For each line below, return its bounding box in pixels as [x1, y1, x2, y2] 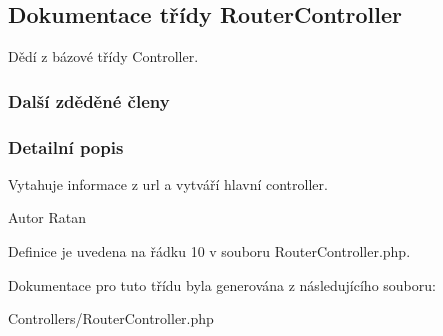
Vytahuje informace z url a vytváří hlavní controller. [8, 173, 328, 194]
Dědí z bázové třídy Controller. [8, 46, 199, 67]
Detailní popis [8, 134, 124, 159]
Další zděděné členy [8, 88, 170, 113]
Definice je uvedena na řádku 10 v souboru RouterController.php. [8, 241, 411, 262]
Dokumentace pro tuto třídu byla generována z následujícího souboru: [8, 274, 436, 295]
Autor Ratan [8, 207, 87, 228]
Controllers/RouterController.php [8, 308, 214, 329]
